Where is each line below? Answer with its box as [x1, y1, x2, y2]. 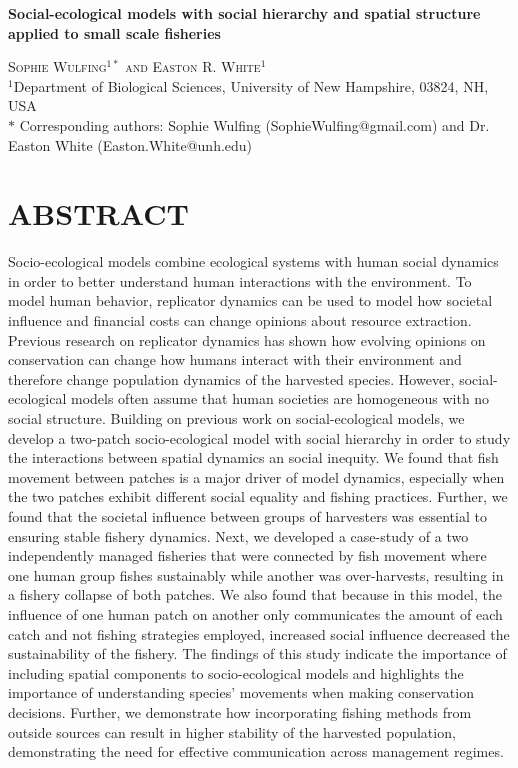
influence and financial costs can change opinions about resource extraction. [8, 310, 472, 331]
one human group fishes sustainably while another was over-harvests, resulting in [8, 564, 504, 585]
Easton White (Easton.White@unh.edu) [8, 134, 253, 155]
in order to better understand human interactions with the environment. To [8, 270, 472, 291]
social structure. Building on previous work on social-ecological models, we [8, 408, 465, 429]
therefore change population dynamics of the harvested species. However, [8, 368, 455, 389]
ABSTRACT [8, 193, 189, 234]
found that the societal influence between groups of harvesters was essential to [8, 506, 487, 526]
